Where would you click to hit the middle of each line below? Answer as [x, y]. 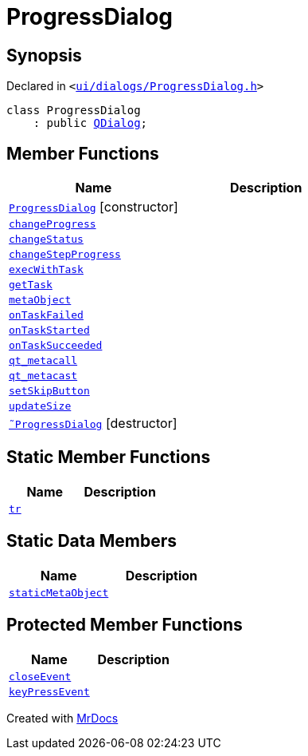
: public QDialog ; [90, 123]
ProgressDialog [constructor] [94, 207]
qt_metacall [43, 361]
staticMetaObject [59, 592]
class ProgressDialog [74, 111]
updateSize [40, 406]
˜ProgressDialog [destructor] [93, 424]
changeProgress [53, 224]
